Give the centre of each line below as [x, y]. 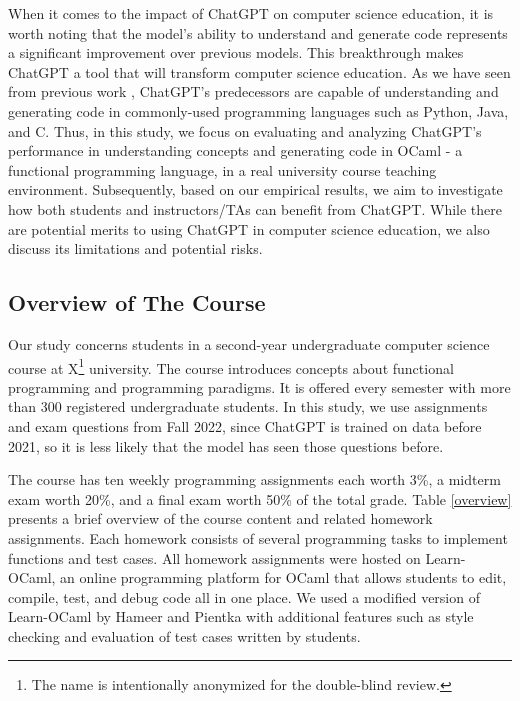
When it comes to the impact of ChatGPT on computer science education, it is [251, 13]
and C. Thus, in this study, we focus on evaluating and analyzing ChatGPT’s [245, 130]
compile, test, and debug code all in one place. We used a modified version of [244, 596]
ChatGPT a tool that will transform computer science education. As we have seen [259, 71]
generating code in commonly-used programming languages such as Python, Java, [258, 110]
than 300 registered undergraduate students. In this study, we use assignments [248, 406]
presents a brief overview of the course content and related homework [220, 518]
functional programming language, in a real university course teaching [222, 169]
